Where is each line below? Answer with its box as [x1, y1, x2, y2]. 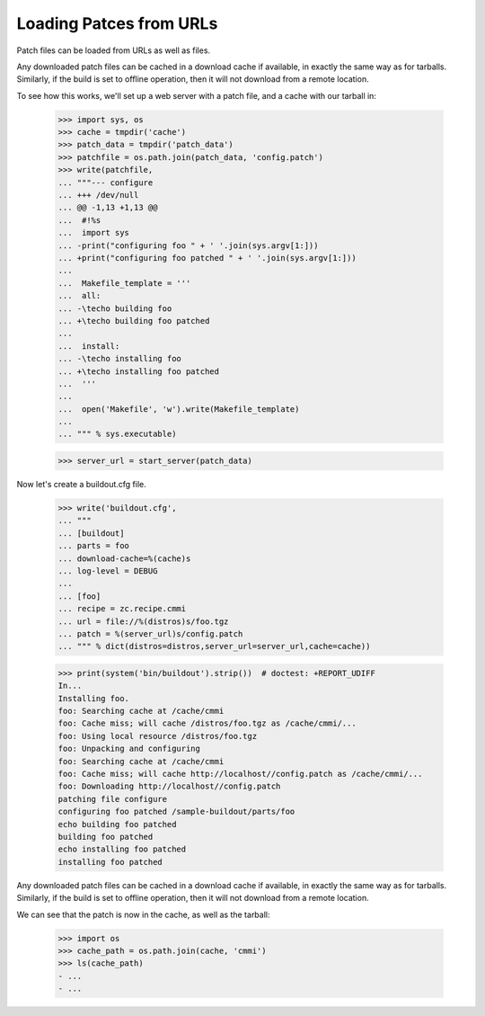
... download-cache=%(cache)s [57, 553, 191, 564]
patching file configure [57, 794, 168, 804]
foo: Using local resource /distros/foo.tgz [57, 731, 258, 741]
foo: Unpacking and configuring [57, 744, 201, 754]
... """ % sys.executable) [57, 429, 177, 440]
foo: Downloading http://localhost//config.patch [57, 781, 281, 791]
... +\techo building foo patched [57, 316, 210, 325]
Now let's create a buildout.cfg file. [16, 479, 147, 490]
